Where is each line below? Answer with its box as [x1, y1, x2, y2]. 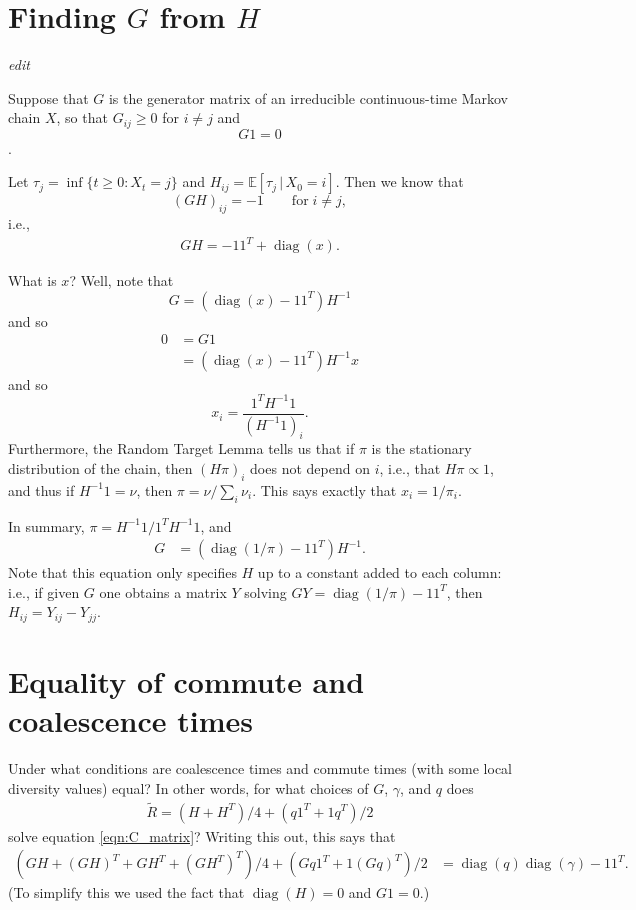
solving [244, 581, 287, 602]
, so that [56, 107, 108, 128]
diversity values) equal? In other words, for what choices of [8, 777, 369, 798]
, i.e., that [379, 457, 441, 478]
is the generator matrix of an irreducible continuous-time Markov [108, 87, 508, 108]
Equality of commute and [8, 660, 365, 701]
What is [8, 270, 57, 291]
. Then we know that [335, 171, 464, 192]
